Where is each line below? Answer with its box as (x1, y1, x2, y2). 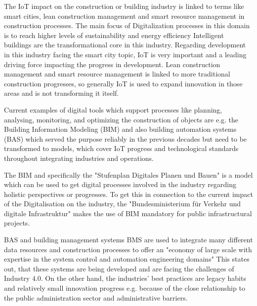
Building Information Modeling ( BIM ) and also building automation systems (4, 124, 237, 134)
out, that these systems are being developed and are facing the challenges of (4, 263, 234, 273)
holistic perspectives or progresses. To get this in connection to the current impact (4, 189, 253, 199)
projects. (4, 218, 30, 228)
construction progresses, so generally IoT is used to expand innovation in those (4, 78, 243, 88)
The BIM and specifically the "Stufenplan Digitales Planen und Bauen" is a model (4, 169, 253, 180)
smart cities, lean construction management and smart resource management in (4, 10, 245, 21)
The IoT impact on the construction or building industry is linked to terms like (4, 1, 244, 11)
